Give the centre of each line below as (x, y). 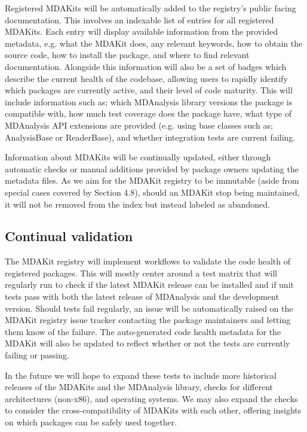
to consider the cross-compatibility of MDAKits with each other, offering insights (153, 410)
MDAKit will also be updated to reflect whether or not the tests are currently (148, 343)
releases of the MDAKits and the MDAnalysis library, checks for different (139, 387)
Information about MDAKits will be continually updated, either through (138, 157)
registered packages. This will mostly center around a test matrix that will (141, 273)
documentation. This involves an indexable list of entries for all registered (139, 19)
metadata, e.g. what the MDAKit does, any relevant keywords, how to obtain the (154, 43)
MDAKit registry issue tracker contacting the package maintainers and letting (148, 320)
